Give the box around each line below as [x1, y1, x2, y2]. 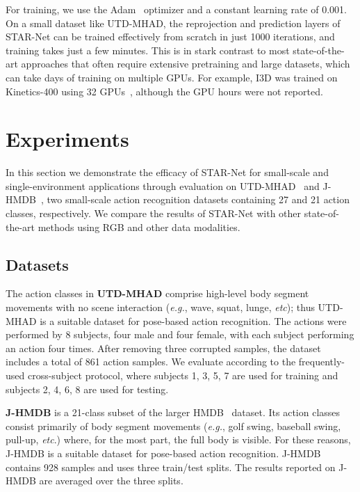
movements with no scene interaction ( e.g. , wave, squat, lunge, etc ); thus [6, 300, 315, 315]
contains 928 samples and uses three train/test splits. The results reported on [6, 459, 336, 474]
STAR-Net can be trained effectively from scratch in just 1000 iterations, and [6, 29, 335, 44]
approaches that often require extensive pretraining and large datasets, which [21, 56, 350, 71]
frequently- [298, 354, 345, 369]
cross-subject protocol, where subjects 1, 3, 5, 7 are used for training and [27, 368, 338, 383]
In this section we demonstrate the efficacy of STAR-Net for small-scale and [6, 165, 329, 180]
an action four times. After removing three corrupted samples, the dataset [6, 340, 321, 355]
